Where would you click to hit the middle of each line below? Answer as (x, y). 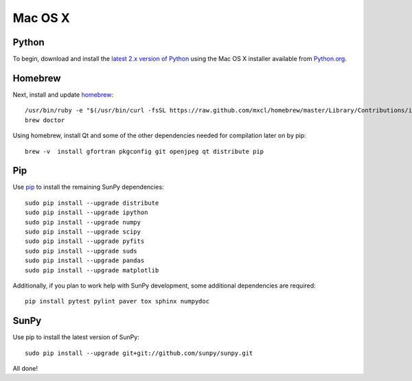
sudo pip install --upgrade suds (81, 251)
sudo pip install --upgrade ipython (87, 212)
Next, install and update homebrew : (63, 94)
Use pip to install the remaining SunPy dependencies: (88, 187)
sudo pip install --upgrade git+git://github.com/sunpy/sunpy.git (139, 353)
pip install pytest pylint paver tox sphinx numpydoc (117, 301)
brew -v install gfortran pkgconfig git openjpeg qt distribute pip (145, 151)
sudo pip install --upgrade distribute (92, 203)
